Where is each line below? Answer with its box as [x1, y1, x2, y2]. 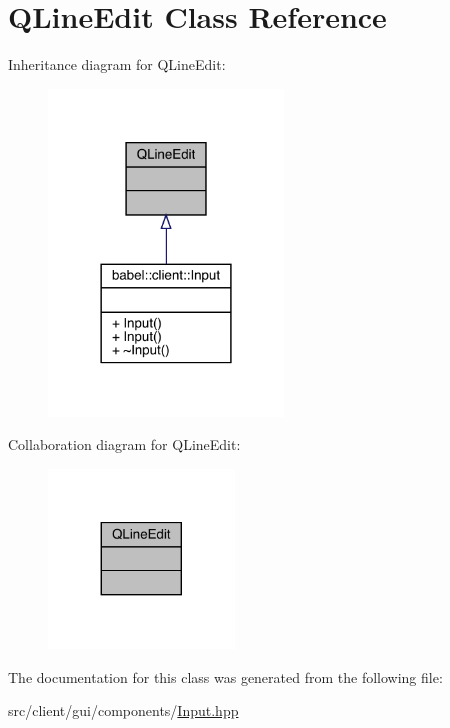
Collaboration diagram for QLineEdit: [8, 434, 241, 455]
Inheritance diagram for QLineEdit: [8, 54, 226, 75]
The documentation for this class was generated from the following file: [8, 666, 443, 687]
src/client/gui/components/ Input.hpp [8, 700, 239, 721]
